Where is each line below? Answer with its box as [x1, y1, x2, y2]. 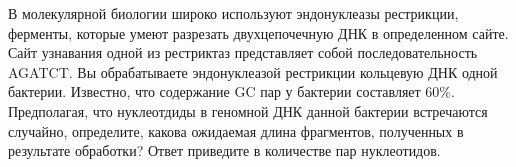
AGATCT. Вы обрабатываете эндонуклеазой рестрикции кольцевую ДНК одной [8, 61, 498, 82]
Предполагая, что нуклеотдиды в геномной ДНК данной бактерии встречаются [8, 100, 488, 121]
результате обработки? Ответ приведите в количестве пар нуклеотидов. [8, 140, 441, 161]
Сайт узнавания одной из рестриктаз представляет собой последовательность [8, 42, 478, 63]
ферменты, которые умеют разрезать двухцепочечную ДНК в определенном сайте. [8, 22, 509, 43]
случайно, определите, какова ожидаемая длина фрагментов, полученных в [8, 120, 464, 141]
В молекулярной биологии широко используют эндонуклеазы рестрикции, [8, 3, 459, 23]
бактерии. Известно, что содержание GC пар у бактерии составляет [8, 81, 421, 102]
